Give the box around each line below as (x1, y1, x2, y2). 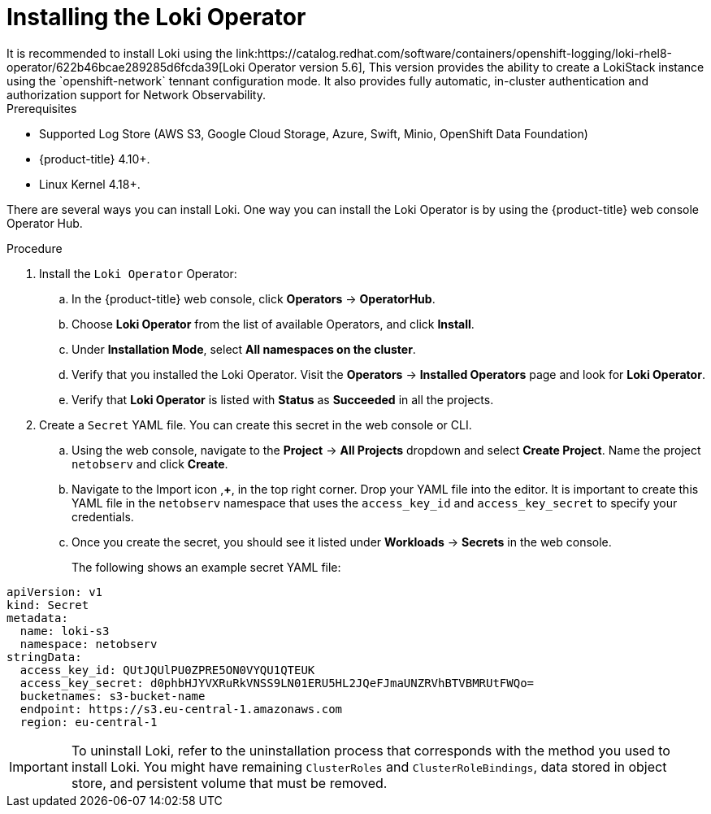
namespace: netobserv (20, 637, 158, 651)
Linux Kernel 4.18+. (39, 176, 141, 191)
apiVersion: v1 (7, 585, 103, 599)
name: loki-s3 (20, 624, 110, 638)
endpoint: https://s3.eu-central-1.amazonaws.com (20, 702, 343, 716)
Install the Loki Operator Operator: (39, 266, 237, 281)
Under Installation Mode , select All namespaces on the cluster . (72, 342, 416, 356)
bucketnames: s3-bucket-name (20, 689, 206, 703)
